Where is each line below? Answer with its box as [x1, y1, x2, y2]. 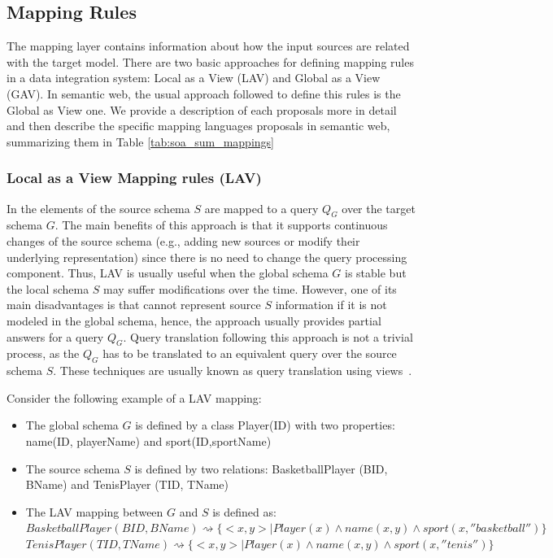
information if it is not [275, 296, 387, 313]
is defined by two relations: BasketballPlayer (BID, [134, 460, 388, 477]
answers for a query [7, 328, 104, 345]
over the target [342, 199, 416, 216]
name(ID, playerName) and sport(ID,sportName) [25, 432, 272, 449]
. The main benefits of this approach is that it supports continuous [54, 216, 388, 233]
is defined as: [212, 503, 276, 520]
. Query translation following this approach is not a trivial [123, 328, 413, 345]
